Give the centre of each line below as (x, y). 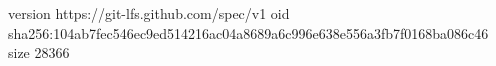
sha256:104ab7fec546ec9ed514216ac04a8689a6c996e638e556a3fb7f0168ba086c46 (248, 32)
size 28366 (39, 52)
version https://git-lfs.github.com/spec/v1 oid (149, 13)
